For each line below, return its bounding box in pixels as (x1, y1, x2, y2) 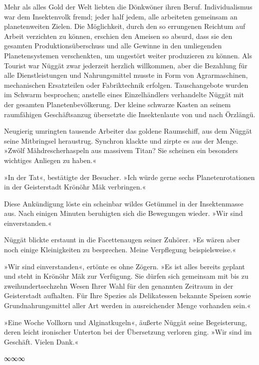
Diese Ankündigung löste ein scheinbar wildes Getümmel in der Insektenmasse (4, 198, 244, 208)
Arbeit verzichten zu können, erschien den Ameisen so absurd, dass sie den (4, 30, 233, 41)
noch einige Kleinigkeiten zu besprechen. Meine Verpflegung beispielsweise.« (4, 244, 237, 255)
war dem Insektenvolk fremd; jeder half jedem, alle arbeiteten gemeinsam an (4, 11, 238, 21)
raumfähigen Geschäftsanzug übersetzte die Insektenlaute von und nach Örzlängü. (4, 109, 256, 119)
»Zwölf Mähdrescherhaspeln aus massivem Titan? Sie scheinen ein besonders (4, 145, 238, 156)
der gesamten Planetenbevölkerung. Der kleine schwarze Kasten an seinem (4, 99, 231, 109)
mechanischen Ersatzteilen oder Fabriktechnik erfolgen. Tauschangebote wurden (4, 79, 249, 90)
